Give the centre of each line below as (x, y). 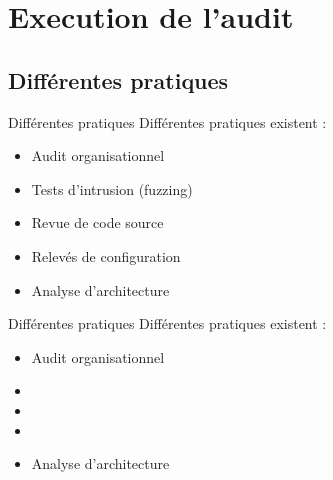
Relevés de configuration (106, 255)
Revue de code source (97, 222)
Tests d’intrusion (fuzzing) (112, 188)
